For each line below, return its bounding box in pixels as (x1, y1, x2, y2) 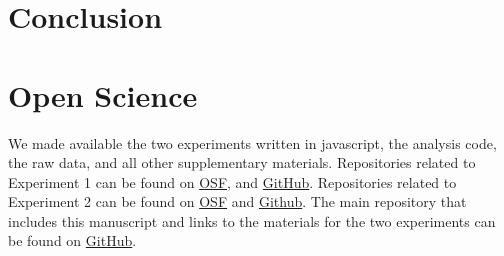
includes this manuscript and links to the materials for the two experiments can (8, 210, 496, 231)
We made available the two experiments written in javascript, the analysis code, (8, 132, 497, 153)
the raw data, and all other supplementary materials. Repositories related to (8, 152, 476, 173)
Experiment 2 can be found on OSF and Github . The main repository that (8, 191, 467, 212)
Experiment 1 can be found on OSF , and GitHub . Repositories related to (8, 171, 457, 192)
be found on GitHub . (8, 230, 137, 251)
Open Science (8, 74, 198, 115)
